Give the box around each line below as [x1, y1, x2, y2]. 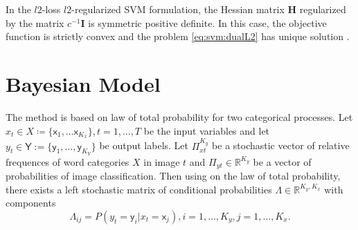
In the [6, 2, 31, 16]
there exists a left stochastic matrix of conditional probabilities [6, 182, 272, 196]
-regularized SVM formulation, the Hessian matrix [71, 2, 285, 16]
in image [143, 154, 180, 169]
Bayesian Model [6, 69, 161, 97]
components [6, 195, 56, 210]
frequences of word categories [6, 154, 129, 169]
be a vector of [253, 154, 312, 169]
